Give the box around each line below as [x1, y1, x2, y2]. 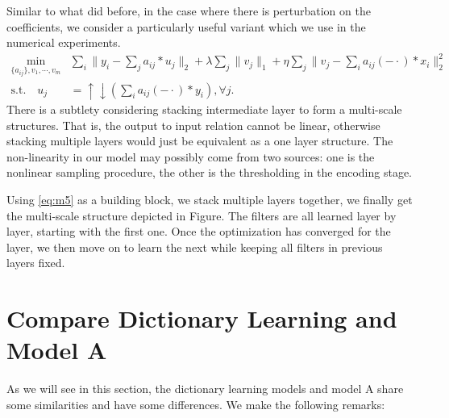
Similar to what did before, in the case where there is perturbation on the [6, 2, 371, 19]
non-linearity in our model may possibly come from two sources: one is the [6, 148, 375, 165]
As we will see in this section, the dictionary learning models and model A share [6, 380, 404, 397]
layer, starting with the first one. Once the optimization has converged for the [6, 223, 391, 240]
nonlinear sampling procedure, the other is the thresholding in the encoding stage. [6, 164, 412, 181]
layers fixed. [6, 254, 65, 271]
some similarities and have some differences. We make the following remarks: [6, 395, 385, 412]
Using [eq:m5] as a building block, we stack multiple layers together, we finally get [6, 191, 413, 208]
